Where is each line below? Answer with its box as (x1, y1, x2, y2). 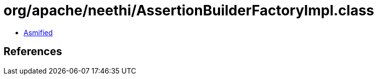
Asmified (24, 28, 53, 37)
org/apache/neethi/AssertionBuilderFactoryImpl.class (4, 2, 374, 19)
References (4, 45, 62, 58)
